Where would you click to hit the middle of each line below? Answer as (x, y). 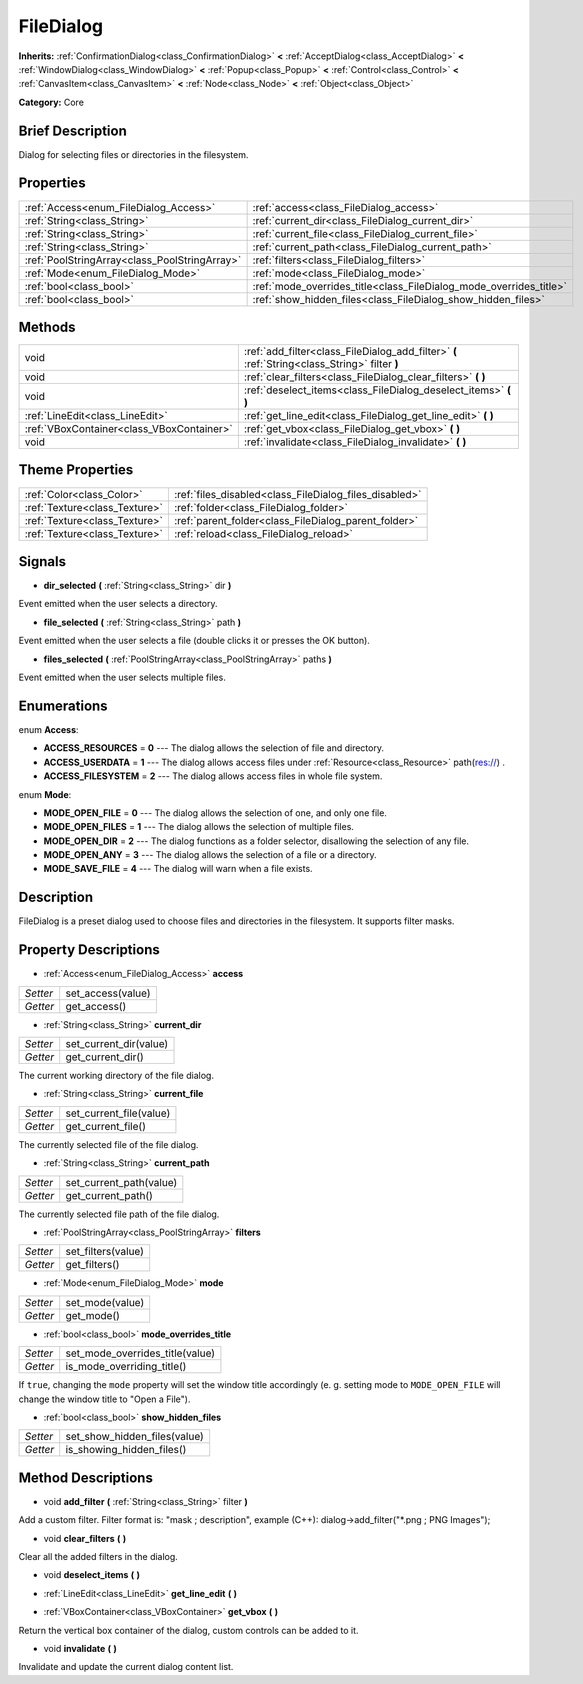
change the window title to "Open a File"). (104, 1399)
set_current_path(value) (121, 1182)
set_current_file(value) (118, 1113)
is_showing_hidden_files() (126, 1450)
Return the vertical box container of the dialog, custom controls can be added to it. (188, 1630)
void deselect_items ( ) (91, 1575)
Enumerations (63, 705)
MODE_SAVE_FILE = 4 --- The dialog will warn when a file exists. (178, 869)
